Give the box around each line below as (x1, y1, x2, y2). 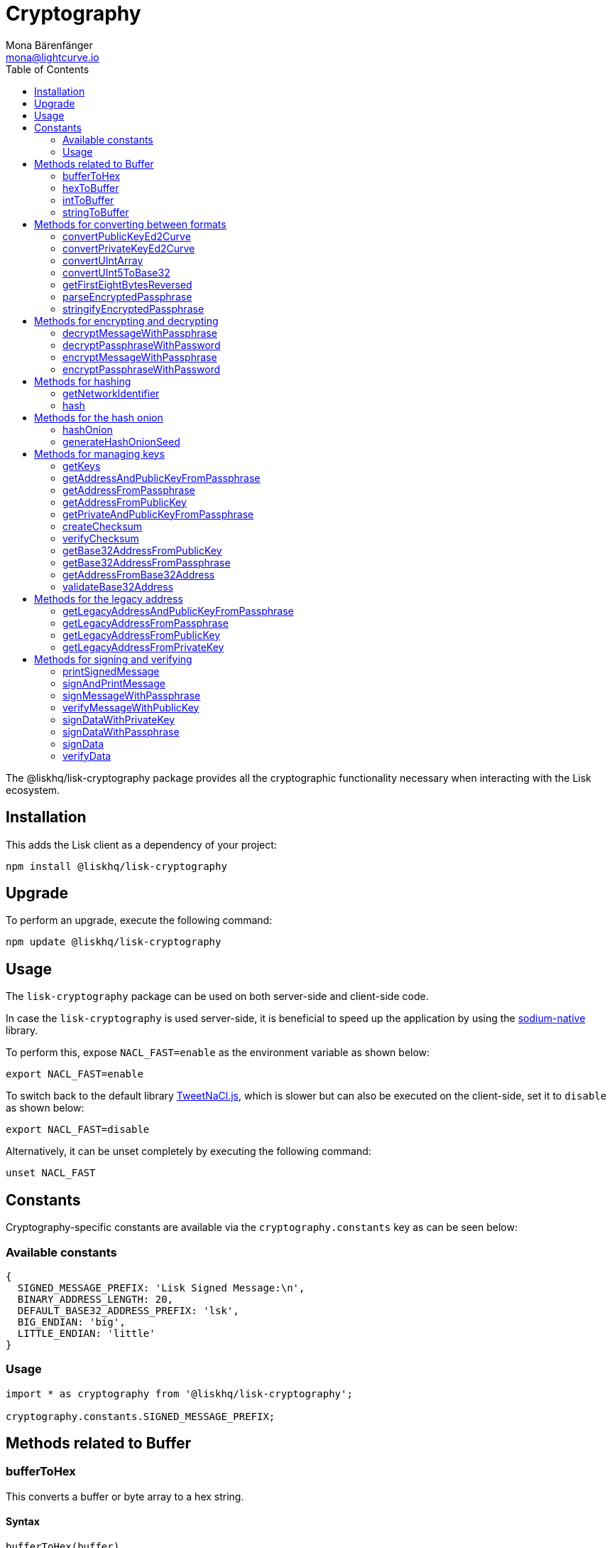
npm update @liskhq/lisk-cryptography (6, 936, 222, 948)
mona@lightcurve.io (6, 50, 99, 63)
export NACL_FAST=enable (6, 1068, 143, 1080)
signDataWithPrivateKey (62, 713, 175, 726)
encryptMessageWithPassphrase (62, 350, 217, 363)
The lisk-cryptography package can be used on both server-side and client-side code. (6, 990, 429, 1003)
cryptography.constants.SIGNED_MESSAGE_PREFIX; (6, 1410, 275, 1422)
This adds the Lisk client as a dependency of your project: (6, 838, 277, 851)
